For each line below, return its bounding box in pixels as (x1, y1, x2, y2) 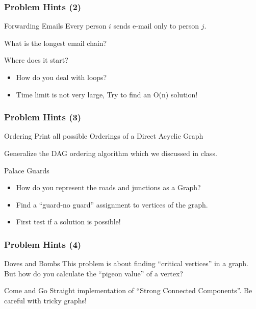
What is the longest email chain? (4, 37, 107, 48)
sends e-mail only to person (113, 20, 199, 31)
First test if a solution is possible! (16, 216, 121, 227)
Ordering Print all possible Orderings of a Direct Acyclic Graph (4, 131, 203, 141)
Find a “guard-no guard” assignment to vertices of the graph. (16, 199, 208, 210)
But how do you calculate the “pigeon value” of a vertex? (4, 268, 183, 278)
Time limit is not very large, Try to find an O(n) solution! (16, 89, 198, 99)
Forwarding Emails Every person (4, 20, 107, 31)
